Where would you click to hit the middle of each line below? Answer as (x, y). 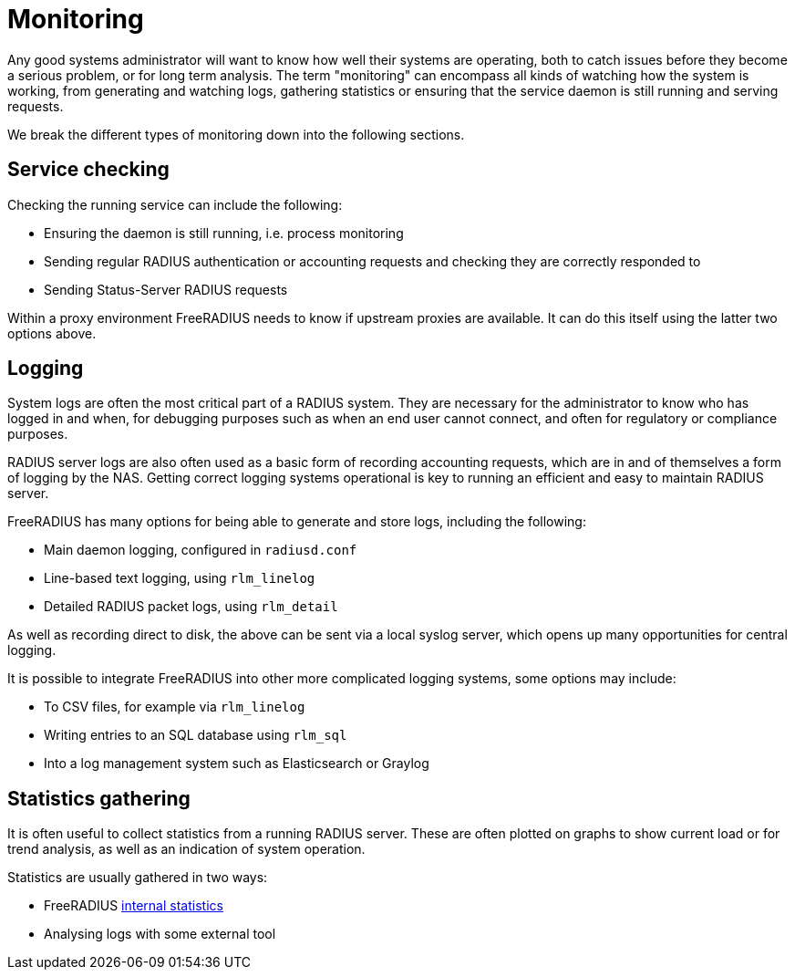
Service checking (88, 170)
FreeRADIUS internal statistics (134, 906)
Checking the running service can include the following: (175, 204)
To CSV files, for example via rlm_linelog (175, 707)
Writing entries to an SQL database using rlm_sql (196, 735)
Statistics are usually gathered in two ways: (138, 878)
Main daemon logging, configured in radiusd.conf (201, 550)
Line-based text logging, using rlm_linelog (180, 578)
